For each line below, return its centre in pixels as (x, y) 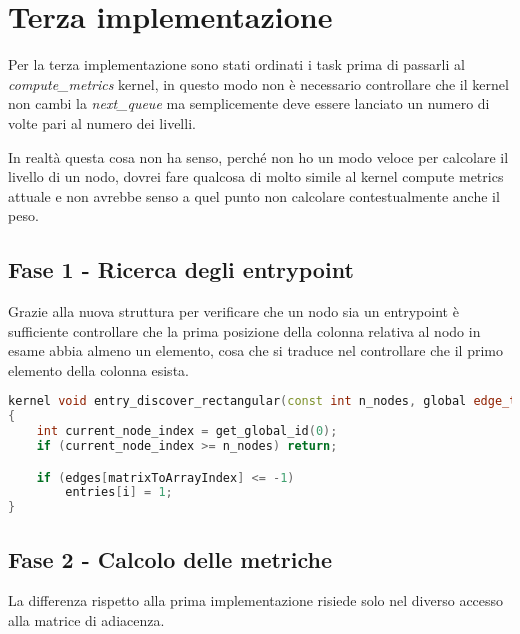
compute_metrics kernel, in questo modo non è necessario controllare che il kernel (258, 83)
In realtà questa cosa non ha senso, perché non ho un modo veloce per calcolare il (258, 156)
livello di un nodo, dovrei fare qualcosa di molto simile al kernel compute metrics (256, 176)
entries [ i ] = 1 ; (119, 492)
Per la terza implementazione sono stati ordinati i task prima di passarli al (236, 64)
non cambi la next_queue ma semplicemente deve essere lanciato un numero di (249, 103)
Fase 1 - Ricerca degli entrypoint (181, 269)
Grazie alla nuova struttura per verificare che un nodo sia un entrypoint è (233, 311)
